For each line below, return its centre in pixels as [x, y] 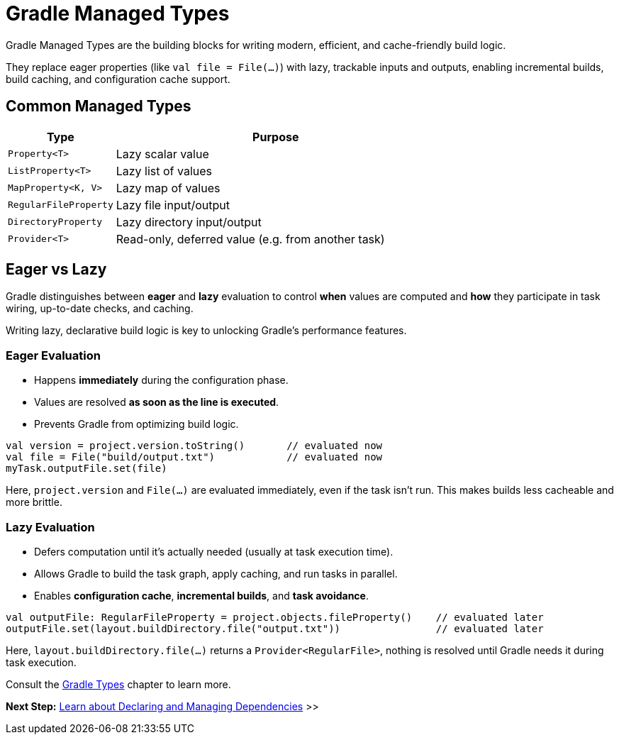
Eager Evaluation [53, 355]
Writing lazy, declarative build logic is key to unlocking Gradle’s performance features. [206, 331]
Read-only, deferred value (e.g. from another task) [250, 239]
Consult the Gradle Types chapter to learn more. [118, 684]
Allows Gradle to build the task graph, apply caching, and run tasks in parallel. [216, 573]
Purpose [276, 137]
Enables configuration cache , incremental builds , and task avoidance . [201, 595]
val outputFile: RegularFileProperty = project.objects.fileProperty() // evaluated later [275, 617]
